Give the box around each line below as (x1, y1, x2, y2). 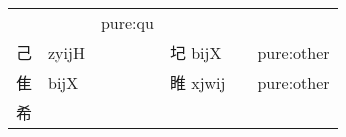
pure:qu (100, 11, 154, 34)
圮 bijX (169, 41, 222, 64)
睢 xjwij (169, 71, 226, 94)
